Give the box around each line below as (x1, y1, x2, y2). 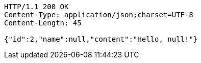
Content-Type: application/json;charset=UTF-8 (4, 11, 193, 19)
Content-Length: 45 (4, 19, 82, 27)
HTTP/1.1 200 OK (4, 3, 69, 11)
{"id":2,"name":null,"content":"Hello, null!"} (4, 35, 198, 43)
